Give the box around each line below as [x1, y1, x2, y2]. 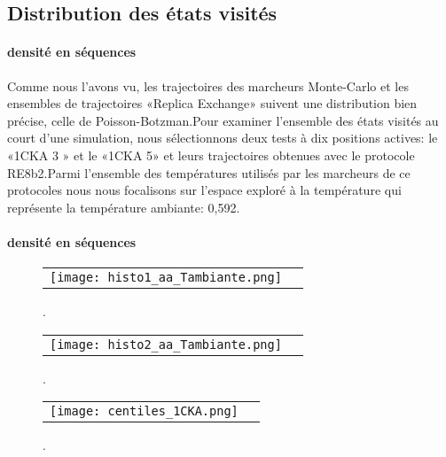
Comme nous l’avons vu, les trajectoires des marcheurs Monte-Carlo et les [7, 76, 409, 95]
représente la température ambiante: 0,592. [7, 198, 240, 216]
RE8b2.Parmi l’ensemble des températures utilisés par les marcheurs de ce [7, 163, 411, 182]
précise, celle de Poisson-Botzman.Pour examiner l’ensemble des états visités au [7, 111, 439, 129]
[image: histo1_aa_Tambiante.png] [50, 270, 282, 285]
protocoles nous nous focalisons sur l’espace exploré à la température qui [7, 181, 402, 199]
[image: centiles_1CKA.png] [50, 404, 239, 419]
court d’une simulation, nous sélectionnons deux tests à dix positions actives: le [7, 128, 438, 147]
